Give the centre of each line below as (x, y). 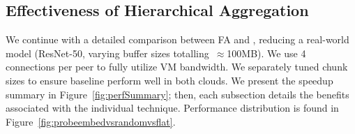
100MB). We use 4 (266, 53)
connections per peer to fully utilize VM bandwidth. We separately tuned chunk (177, 67)
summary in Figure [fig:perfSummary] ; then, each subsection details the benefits (177, 94)
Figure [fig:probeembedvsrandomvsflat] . (91, 121)
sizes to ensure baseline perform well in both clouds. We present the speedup (169, 80)
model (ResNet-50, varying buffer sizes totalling (107, 53)
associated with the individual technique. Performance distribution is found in (172, 108)
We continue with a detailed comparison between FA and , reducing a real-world (177, 39)
